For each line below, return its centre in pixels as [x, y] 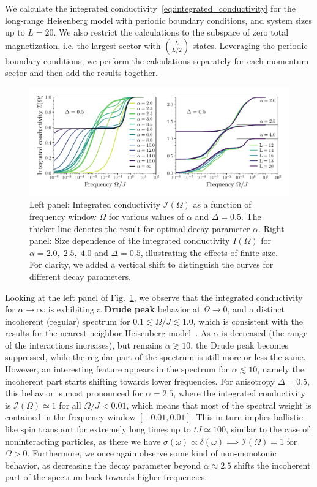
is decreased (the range [265, 333]
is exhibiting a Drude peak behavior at [124, 309]
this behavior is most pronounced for [74, 393]
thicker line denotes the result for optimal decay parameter [140, 228]
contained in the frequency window [70, 417]
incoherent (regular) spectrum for [68, 321]
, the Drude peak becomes [240, 345]
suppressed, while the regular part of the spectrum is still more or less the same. [155, 357]
